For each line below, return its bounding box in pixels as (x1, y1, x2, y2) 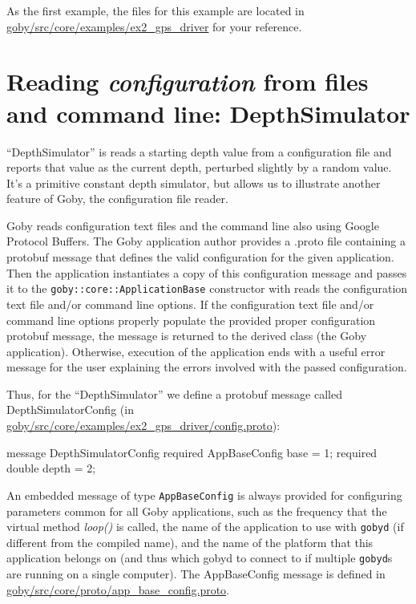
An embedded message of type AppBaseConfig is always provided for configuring (6, 486, 402, 503)
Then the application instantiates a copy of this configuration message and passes (6, 264, 407, 281)
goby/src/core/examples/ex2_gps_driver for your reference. (6, 18, 302, 34)
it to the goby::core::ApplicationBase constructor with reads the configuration (6, 280, 408, 297)
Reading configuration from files (6, 65, 369, 99)
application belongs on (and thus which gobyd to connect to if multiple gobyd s (6, 549, 393, 566)
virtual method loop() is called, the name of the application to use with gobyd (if (6, 518, 404, 535)
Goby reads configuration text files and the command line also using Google (6, 217, 379, 233)
